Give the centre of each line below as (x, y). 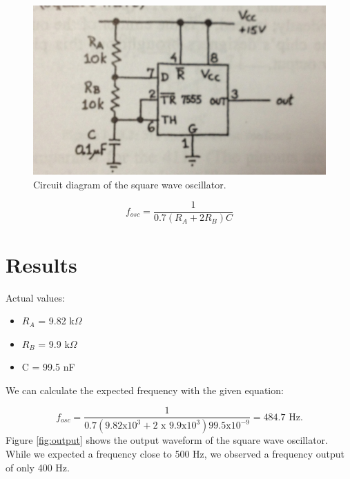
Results (41, 264)
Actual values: (36, 297)
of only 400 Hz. (38, 467)
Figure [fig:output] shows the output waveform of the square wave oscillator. (167, 440)
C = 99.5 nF (48, 367)
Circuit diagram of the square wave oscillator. (130, 184)
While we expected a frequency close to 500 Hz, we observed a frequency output (175, 453)
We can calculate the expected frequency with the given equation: (145, 390)
